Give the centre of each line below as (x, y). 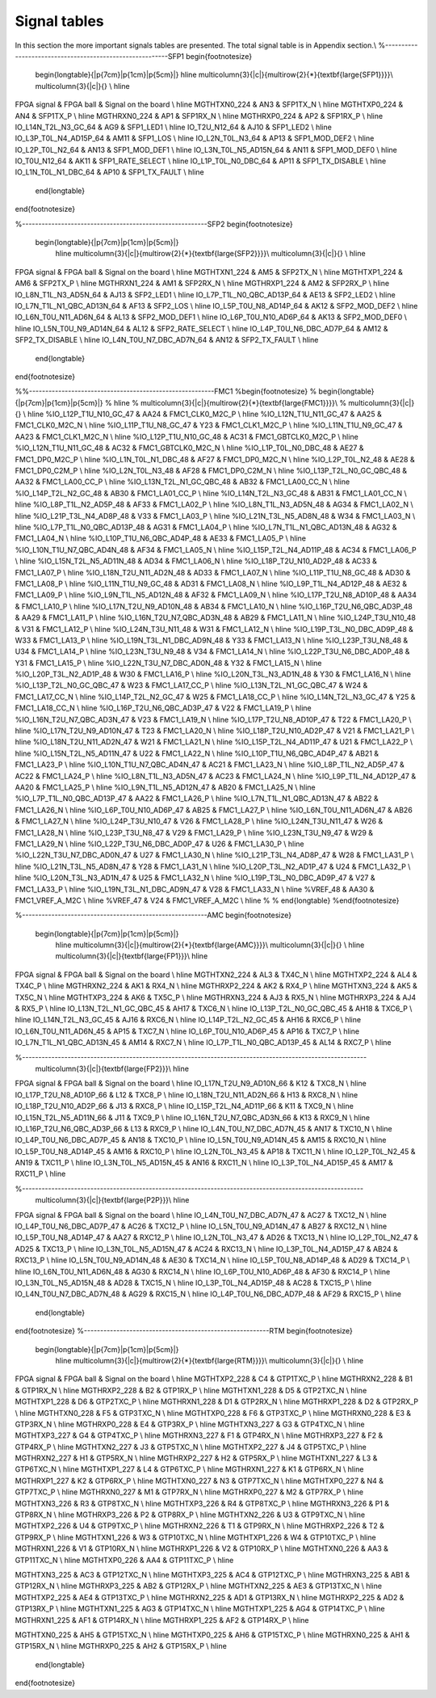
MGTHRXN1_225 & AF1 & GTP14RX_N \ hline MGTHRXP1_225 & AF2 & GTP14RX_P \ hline (162, 1620)
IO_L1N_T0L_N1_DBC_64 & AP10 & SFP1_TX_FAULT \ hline (110, 172)
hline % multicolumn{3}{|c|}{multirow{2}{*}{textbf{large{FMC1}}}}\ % (230, 402)
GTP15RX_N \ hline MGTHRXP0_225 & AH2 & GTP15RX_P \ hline (121, 1646)
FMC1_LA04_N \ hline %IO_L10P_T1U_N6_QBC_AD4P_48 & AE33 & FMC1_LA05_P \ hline (161, 538)
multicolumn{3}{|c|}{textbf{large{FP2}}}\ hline (112, 1068)
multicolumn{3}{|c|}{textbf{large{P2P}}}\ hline (112, 1200)
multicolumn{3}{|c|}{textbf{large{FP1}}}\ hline (132, 956)
